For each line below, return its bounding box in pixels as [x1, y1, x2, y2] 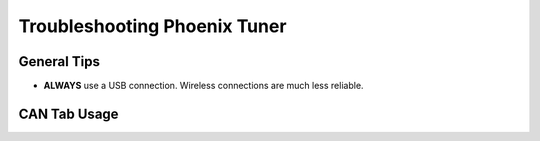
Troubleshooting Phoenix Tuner [18, 15, 287, 37]
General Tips [18, 53, 100, 70]
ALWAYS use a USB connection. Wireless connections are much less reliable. [43, 80, 364, 92]
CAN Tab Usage [18, 105, 119, 122]
